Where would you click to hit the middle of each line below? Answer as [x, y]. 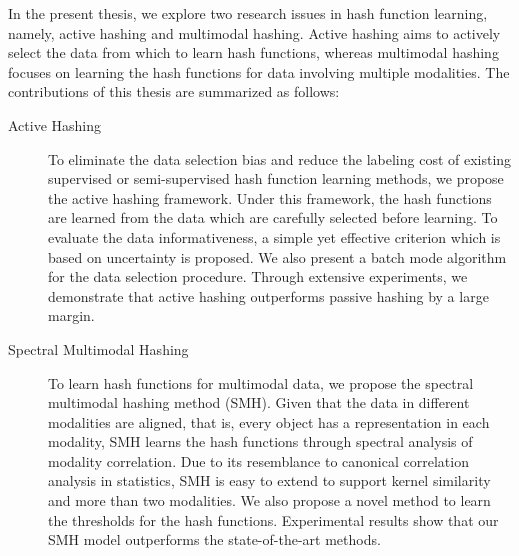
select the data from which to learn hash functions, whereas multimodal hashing [253, 52]
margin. [71, 315]
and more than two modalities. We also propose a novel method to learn [269, 500]
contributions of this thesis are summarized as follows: [174, 91]
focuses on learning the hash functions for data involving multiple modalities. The [259, 71]
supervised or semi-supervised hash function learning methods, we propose [276, 178]
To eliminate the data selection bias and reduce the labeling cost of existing [280, 158]
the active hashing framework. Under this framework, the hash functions [270, 197]
